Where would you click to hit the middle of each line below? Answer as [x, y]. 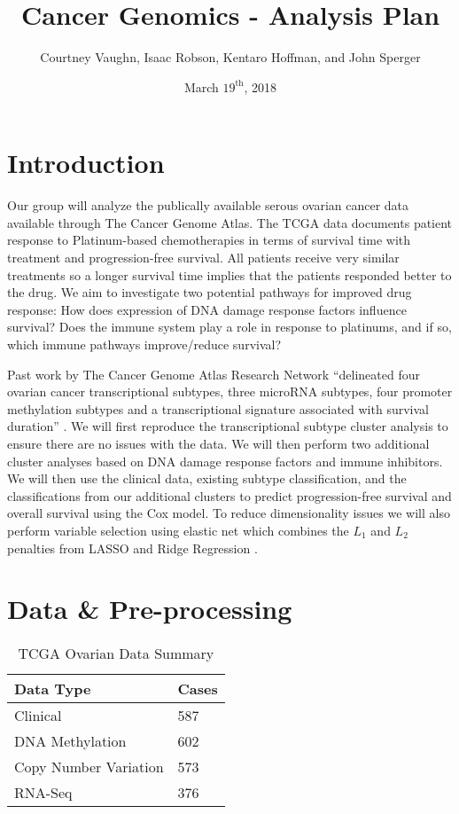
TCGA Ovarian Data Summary [116, 654]
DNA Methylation [70, 741]
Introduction [86, 163]
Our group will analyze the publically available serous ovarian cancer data [208, 205]
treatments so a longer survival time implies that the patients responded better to [229, 274]
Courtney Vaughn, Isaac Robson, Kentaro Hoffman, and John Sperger [230, 57]
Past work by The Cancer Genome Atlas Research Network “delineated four [214, 374]
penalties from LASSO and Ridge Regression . [132, 548]
